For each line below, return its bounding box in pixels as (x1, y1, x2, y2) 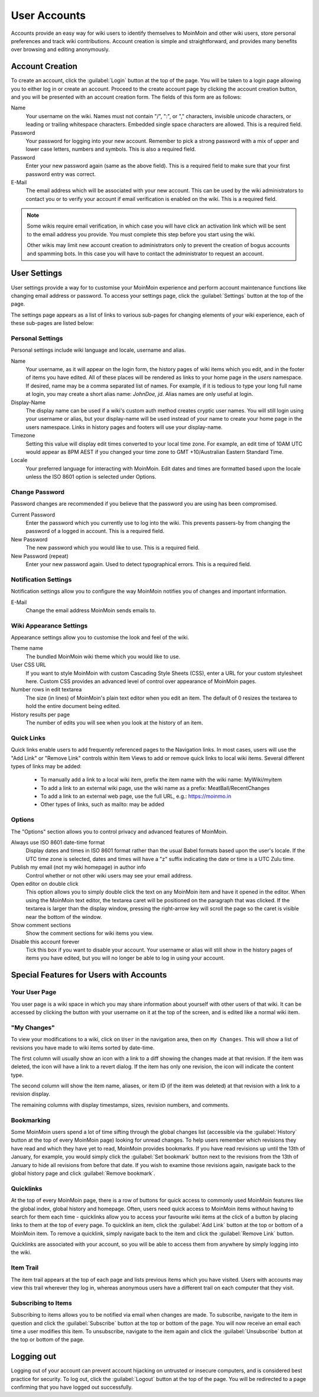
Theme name (11, 645, 44, 652)
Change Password (11, 488, 65, 496)
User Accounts (11, 9, 86, 22)
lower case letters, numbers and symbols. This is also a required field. (25, 145, 196, 153)
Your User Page (11, 988, 57, 996)
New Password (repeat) (11, 553, 69, 560)
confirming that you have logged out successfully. (11, 1383, 133, 1390)
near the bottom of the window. (25, 913, 102, 920)
